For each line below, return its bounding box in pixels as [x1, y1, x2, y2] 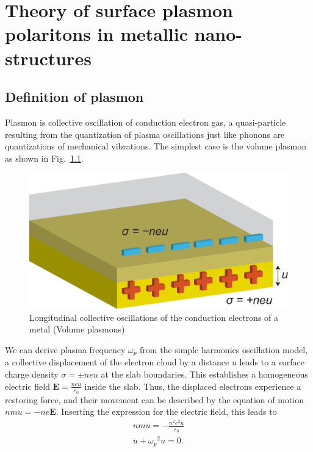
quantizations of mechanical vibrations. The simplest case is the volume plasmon [5, 140, 307, 152]
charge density [5, 367, 59, 380]
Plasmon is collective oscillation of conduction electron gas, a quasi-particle [5, 115, 286, 128]
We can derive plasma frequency [5, 343, 126, 356]
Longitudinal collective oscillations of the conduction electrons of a [29, 310, 279, 323]
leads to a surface [239, 356, 304, 368]
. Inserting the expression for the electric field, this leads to [56, 405, 277, 418]
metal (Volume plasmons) [29, 323, 125, 335]
